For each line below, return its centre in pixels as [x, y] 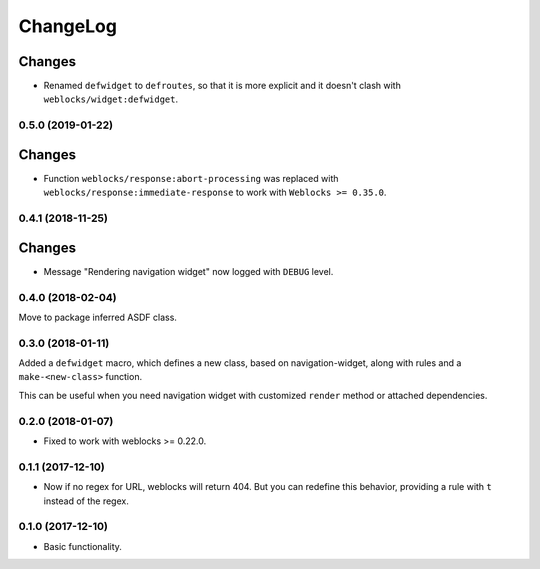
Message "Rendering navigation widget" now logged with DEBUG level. [188, 271]
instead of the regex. [86, 501]
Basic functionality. [82, 546]
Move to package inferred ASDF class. [97, 317]
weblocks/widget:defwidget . [111, 99]
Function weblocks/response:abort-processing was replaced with [191, 178]
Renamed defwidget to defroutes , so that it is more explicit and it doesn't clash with [222, 86]
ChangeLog [67, 26]
